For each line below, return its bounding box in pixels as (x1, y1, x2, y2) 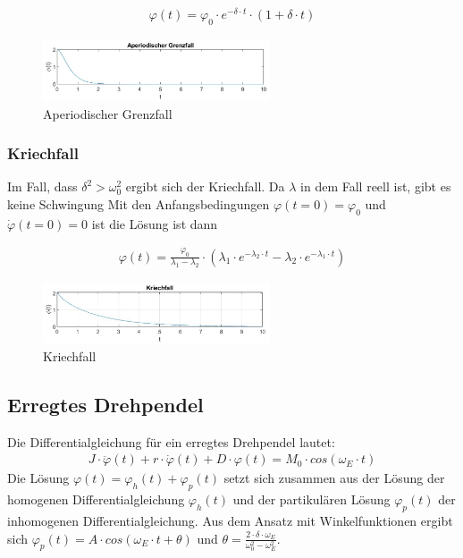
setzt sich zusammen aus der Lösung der (223, 469, 445, 487)
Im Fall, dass (7, 177, 78, 196)
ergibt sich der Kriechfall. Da (125, 177, 285, 196)
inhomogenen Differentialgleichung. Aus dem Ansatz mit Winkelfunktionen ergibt (7, 511, 453, 529)
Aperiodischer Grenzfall (43, 104, 173, 123)
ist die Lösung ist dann (91, 214, 218, 232)
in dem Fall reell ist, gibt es (300, 177, 451, 196)
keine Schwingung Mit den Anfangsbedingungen (7, 194, 270, 213)
